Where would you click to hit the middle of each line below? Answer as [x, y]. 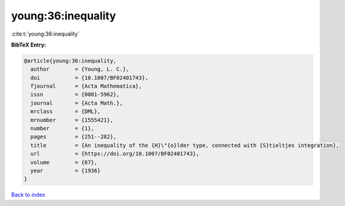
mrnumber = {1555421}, [72, 120]
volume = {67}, [64, 162]
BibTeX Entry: [29, 45]
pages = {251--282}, [74, 137]
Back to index [28, 195]
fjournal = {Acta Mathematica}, [86, 86]
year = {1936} [66, 171]
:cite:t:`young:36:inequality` [45, 34]
